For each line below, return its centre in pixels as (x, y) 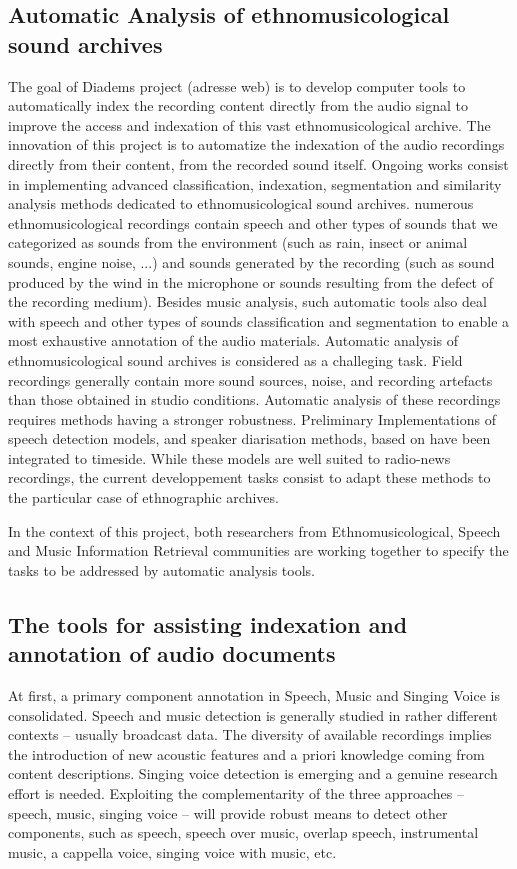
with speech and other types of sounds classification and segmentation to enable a (259, 320)
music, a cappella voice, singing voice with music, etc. (172, 851)
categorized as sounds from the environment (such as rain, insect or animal (238, 242)
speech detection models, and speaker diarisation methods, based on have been (249, 438)
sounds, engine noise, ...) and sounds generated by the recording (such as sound (251, 261)
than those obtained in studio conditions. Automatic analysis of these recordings (254, 399)
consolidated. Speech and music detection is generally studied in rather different (253, 714)
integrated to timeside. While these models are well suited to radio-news (229, 457)
